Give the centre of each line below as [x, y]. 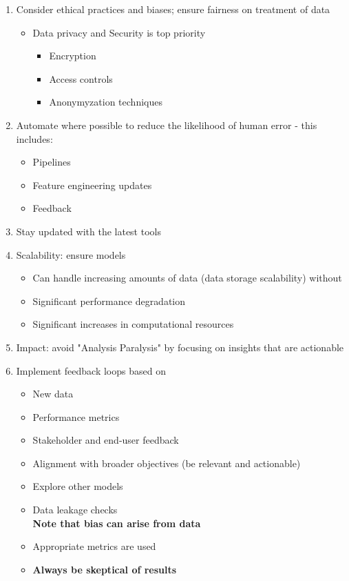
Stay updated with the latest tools [88, 231]
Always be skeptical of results [105, 569]
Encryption [73, 56]
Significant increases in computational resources [133, 324]
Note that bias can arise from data [117, 523]
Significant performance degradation [109, 301]
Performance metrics [76, 416]
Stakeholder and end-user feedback [106, 440]
